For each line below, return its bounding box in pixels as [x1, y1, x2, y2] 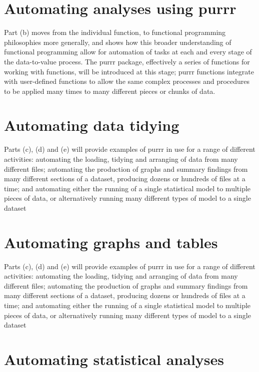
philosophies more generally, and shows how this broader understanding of [4, 36, 231, 47]
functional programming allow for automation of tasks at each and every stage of [4, 46, 252, 57]
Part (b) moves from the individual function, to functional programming [4, 27, 226, 37]
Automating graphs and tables [4, 232, 218, 252]
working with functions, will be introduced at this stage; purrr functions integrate [4, 66, 254, 76]
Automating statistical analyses [4, 349, 224, 370]
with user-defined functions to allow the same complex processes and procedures [4, 76, 250, 86]
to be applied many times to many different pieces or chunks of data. [4, 85, 215, 96]
